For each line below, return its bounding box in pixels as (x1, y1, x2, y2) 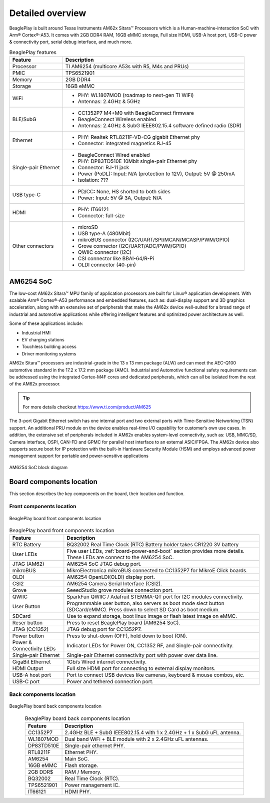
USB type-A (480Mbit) (77, 230, 131, 237)
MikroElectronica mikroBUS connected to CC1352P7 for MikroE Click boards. (66, 567, 248, 574)
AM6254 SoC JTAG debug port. (66, 561, 142, 568)
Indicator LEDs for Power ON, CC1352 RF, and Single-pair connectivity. (66, 642, 234, 649)
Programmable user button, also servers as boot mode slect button (66, 600, 224, 607)
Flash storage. (64, 761, 98, 768)
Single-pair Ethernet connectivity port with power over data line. (66, 652, 218, 659)
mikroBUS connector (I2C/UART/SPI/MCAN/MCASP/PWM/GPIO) (77, 236, 230, 243)
